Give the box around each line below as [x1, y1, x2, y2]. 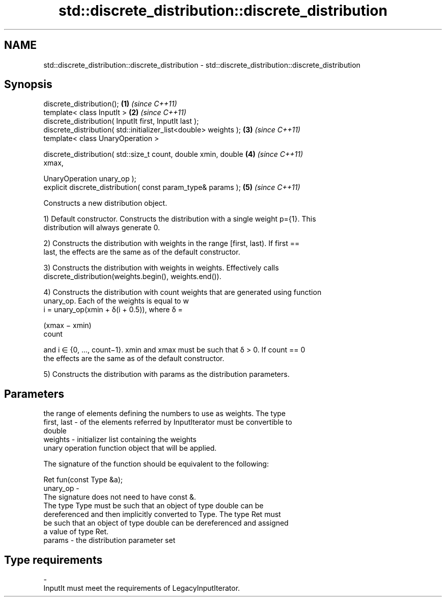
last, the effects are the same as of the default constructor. [43, 248, 240, 257]
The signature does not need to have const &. [43, 493, 197, 502]
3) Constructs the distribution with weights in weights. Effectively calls [43, 263, 279, 272]
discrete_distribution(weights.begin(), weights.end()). [43, 272, 221, 281]
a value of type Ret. [43, 527, 109, 536]
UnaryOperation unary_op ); [43, 174, 136, 183]
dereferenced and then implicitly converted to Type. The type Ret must [43, 510, 281, 519]
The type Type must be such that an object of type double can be [43, 501, 264, 510]
